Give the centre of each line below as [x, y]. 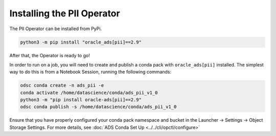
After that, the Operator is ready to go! [50, 55]
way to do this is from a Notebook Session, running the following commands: [90, 72]
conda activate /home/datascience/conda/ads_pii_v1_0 [89, 93]
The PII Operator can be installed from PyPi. [56, 29]
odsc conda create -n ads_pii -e [62, 85]
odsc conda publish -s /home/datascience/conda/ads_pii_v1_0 [98, 107]
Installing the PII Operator [65, 13]
